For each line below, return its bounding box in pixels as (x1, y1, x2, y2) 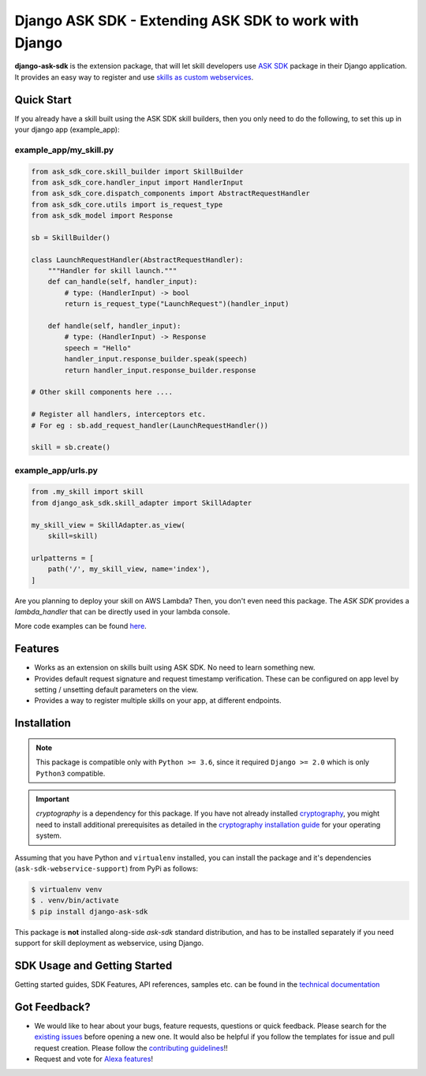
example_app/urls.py (14, 465, 99, 476)
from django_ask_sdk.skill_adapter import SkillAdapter (31, 498, 252, 507)
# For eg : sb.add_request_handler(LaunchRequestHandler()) (31, 420, 269, 430)
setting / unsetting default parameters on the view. (34, 685, 199, 694)
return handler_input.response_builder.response (64, 365, 256, 375)
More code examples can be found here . (14, 622, 148, 631)
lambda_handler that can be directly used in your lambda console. (14, 607, 230, 616)
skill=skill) (47, 532, 99, 540)
